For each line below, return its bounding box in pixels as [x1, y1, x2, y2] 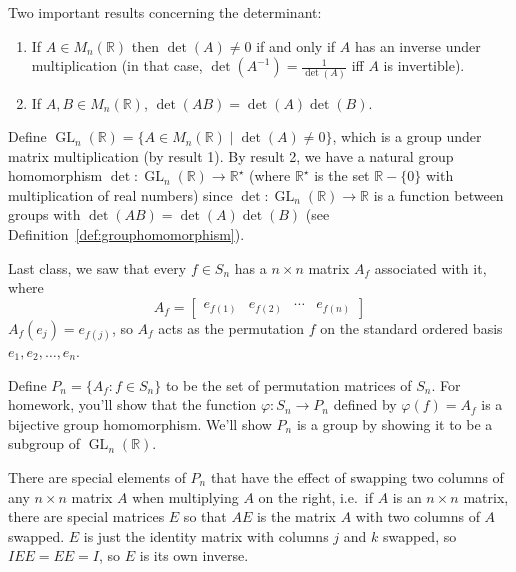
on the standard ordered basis [320, 317, 503, 338]
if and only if [256, 35, 336, 56]
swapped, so [382, 525, 457, 546]
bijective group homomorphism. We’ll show [8, 413, 272, 434]
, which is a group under [332, 126, 482, 147]
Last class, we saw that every [8, 257, 187, 278]
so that [183, 506, 227, 527]
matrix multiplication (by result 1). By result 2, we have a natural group [8, 145, 454, 166]
